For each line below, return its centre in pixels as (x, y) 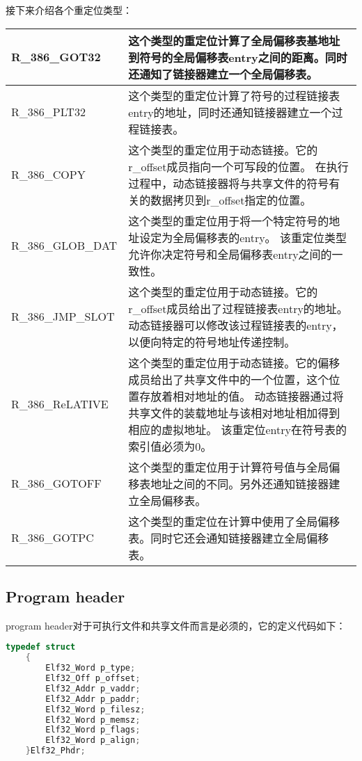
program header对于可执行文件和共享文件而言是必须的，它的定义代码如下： (176, 625)
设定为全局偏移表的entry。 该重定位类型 (243, 237)
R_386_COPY (48, 175)
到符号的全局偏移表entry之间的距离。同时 (238, 57)
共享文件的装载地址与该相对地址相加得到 (234, 412)
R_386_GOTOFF (56, 483)
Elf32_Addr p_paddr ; (93, 699)
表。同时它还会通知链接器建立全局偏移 (229, 538)
